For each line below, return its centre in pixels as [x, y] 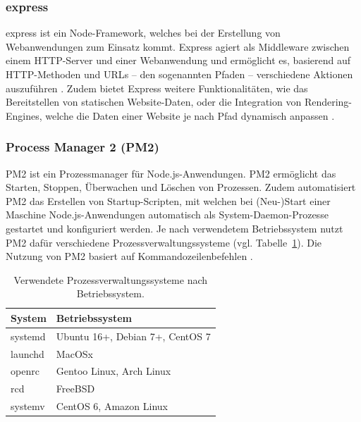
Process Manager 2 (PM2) [82, 147]
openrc [25, 371]
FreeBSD [75, 389]
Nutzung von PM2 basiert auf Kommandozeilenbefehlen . [129, 256]
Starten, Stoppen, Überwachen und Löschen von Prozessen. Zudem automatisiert [181, 187]
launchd [27, 353]
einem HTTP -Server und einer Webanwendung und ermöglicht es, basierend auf [178, 60]
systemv [28, 406]
